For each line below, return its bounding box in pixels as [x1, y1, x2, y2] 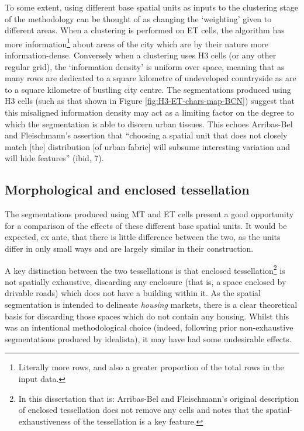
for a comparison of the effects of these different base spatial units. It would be [5, 219, 287, 231]
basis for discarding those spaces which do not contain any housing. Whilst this [5, 310, 289, 322]
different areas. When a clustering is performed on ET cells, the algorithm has [5, 24, 285, 36]
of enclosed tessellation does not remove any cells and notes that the [18, 404, 264, 416]
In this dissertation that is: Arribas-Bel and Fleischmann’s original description [18, 392, 299, 404]
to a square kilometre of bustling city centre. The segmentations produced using [5, 83, 291, 95]
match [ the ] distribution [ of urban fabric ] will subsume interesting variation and [5, 140, 290, 152]
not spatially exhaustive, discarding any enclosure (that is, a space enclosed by [5, 275, 286, 287]
